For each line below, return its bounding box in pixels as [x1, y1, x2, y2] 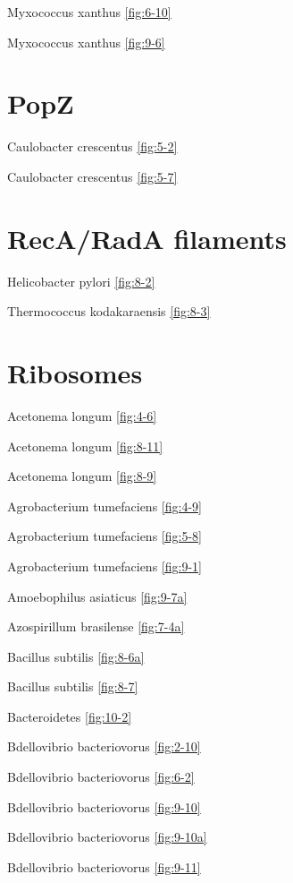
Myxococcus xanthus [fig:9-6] [7, 32, 165, 51]
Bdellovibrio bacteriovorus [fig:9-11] [7, 857, 201, 876]
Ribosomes [7, 355, 143, 390]
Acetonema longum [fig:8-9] [7, 467, 157, 485]
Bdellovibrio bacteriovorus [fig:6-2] [7, 767, 195, 786]
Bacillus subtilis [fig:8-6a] [7, 647, 145, 665]
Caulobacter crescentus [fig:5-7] [7, 167, 178, 185]
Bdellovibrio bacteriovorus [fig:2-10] [7, 737, 201, 756]
